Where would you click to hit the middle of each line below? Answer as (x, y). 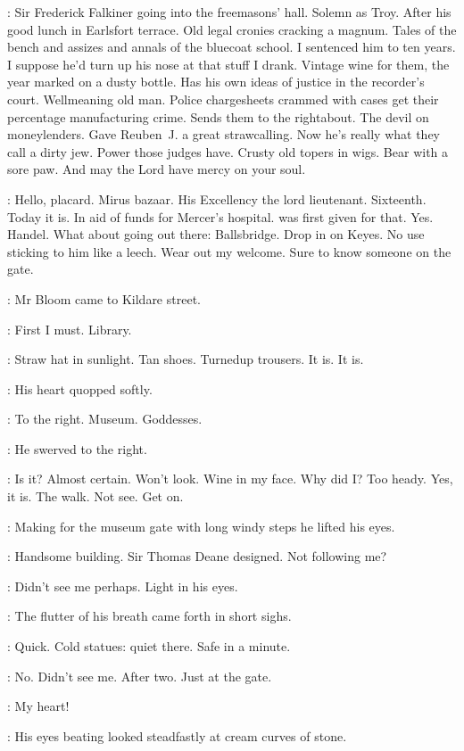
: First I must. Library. (70, 329)
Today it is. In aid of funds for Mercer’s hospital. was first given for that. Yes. (220, 216)
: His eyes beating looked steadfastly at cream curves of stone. (177, 735)
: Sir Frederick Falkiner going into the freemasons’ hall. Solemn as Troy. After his (229, 12)
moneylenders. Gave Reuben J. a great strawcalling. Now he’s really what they (224, 134)
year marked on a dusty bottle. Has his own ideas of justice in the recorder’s (216, 82)
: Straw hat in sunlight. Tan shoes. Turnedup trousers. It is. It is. (186, 359)
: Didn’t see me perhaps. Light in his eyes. (123, 586)
